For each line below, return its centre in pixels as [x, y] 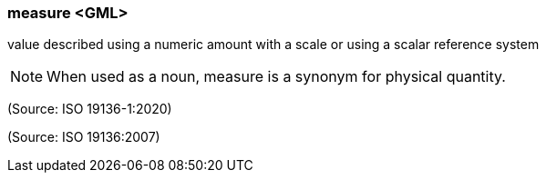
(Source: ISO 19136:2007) [84, 137]
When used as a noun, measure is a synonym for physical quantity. [276, 77]
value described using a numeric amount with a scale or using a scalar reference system [273, 45]
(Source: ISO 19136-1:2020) [90, 109]
